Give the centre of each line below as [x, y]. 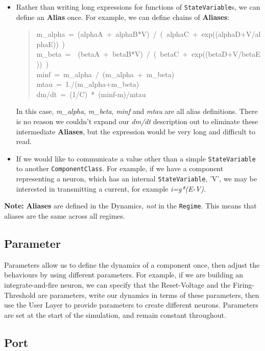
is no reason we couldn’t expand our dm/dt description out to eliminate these [137, 121]
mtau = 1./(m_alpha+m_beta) [88, 84]
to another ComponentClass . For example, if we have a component [120, 168]
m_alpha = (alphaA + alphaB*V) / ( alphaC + [117, 34]
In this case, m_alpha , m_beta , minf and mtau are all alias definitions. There [137, 111]
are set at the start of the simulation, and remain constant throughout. [115, 314]
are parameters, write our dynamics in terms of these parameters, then [149, 295]
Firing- [244, 284]
